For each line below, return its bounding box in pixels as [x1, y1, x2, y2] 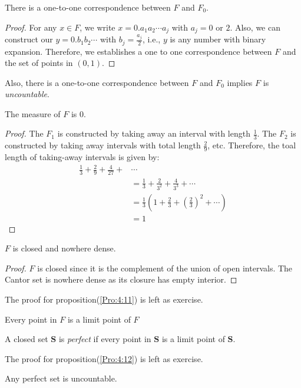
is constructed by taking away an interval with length [57, 127, 250, 140]
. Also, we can [230, 21, 280, 33]
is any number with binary [170, 33, 266, 45]
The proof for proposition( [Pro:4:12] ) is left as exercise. [5, 352, 203, 364]
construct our [5, 33, 53, 45]
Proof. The [5, 127, 44, 140]
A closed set [5, 333, 48, 345]
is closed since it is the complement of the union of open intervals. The [37, 261, 293, 274]
